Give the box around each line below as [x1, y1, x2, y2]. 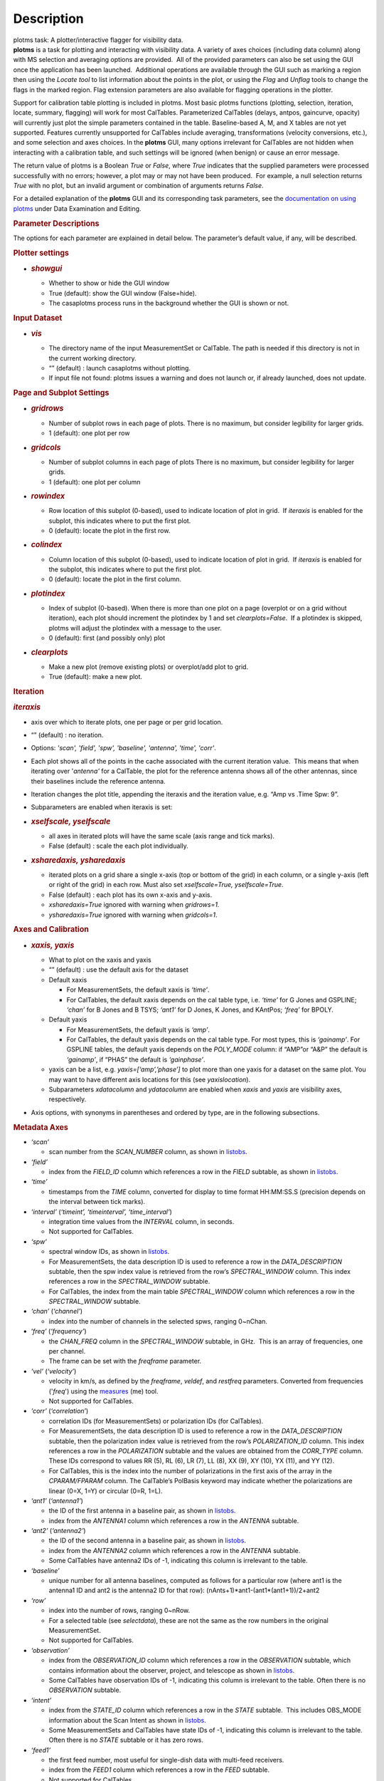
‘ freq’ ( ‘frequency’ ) [31, 1327, 87, 1336]
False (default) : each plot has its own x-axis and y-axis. [48, 890, 213, 899]
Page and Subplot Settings [13, 388, 110, 398]
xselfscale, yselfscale [31, 816, 111, 826]
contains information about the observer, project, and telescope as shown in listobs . [48, 1666, 295, 1674]
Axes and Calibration [13, 925, 89, 935]
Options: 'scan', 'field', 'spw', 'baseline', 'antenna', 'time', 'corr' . [31, 744, 217, 752]
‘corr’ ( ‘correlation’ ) [31, 1407, 89, 1416]
